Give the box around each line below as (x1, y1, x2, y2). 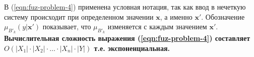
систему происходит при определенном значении (4, 11, 154, 22)
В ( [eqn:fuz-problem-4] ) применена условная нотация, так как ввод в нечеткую (4, 2, 246, 12)
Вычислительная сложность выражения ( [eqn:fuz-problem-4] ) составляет (4, 33, 250, 43)
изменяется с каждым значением (107, 21, 207, 32)
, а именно (160, 11, 193, 22)
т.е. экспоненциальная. (94, 42, 170, 53)
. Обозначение (201, 11, 245, 22)
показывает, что (42, 21, 91, 32)
